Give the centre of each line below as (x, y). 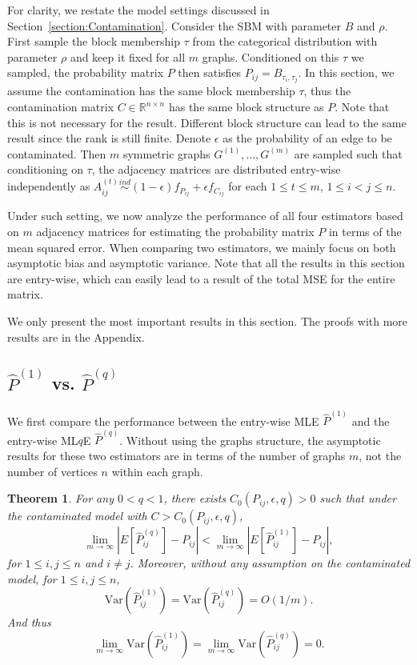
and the (371, 421)
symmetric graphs (166, 153)
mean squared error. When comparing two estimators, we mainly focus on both (202, 247)
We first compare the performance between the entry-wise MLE (163, 421)
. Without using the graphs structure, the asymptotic (250, 440)
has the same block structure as (246, 107)
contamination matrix (61, 107)
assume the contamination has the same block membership (151, 91)
